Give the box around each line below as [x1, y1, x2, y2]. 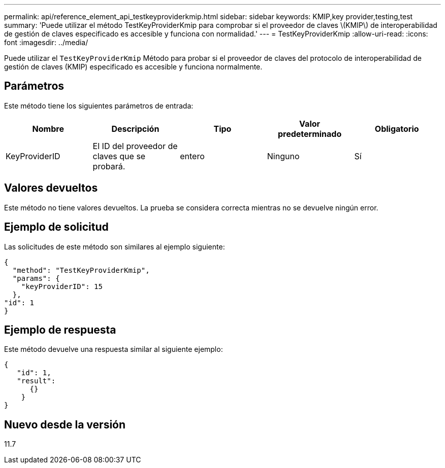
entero [180, 151, 205, 161]
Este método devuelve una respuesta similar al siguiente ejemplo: [4, 345, 223, 354]
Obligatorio [374, 123, 419, 134]
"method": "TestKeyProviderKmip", [12, 266, 150, 274]
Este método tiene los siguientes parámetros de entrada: [4, 101, 194, 110]
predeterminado [277, 128, 342, 139]
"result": [17, 377, 56, 385]
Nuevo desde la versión [4, 418, 126, 431]
